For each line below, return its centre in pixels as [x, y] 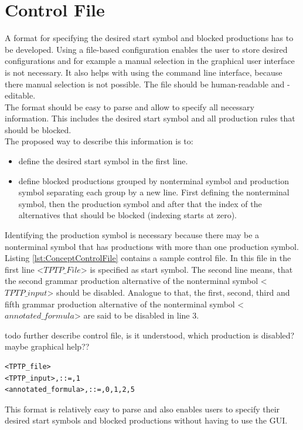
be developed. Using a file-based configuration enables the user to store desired [146, 49]
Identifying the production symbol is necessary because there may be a [132, 235]
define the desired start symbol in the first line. [103, 161]
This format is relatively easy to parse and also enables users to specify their [142, 409]
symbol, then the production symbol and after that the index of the [140, 203]
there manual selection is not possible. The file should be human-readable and [145, 84]
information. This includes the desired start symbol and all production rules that [150, 118]
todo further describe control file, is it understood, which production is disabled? [150, 335]
